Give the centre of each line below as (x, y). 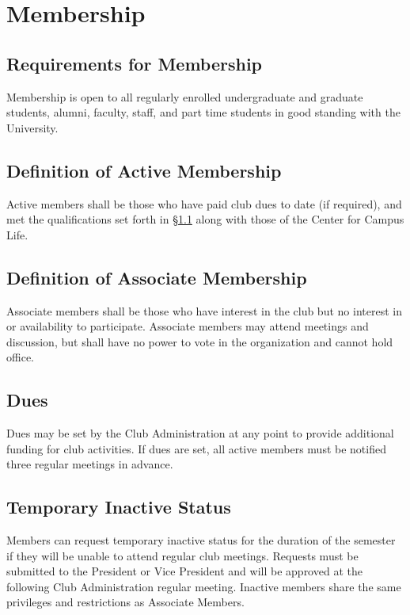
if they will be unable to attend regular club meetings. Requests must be (182, 555)
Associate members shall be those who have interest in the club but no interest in (204, 310)
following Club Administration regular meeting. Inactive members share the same (204, 586)
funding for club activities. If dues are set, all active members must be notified (196, 448)
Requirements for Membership (135, 63)
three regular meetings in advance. (90, 464)
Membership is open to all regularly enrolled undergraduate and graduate (185, 96)
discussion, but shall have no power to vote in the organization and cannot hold (200, 341)
